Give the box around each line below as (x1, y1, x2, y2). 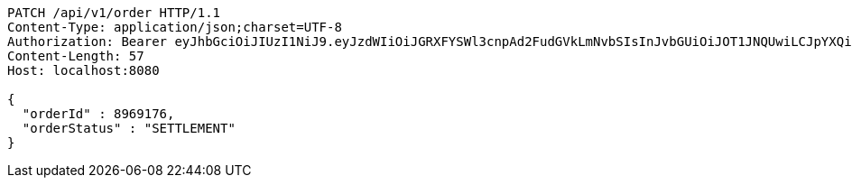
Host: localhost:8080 (7, 63, 160, 78)
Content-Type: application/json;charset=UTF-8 (7, 20, 342, 34)
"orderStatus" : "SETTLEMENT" (22, 121, 236, 135)
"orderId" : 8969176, (22, 106, 175, 121)
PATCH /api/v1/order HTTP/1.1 (7, 5, 221, 20)
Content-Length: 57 (7, 49, 144, 63)
